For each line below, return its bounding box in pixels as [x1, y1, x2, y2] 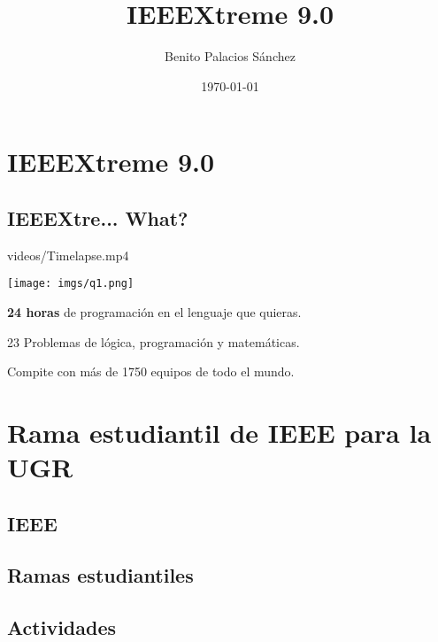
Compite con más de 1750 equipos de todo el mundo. [7, 362, 295, 381]
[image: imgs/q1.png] [7, 277, 134, 290]
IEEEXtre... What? [7, 204, 188, 231]
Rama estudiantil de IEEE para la [7, 414, 432, 450]
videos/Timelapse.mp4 [7, 245, 129, 264]
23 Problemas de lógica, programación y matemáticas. [7, 332, 300, 351]
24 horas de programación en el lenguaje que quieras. [7, 302, 302, 321]
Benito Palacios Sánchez [165, 47, 296, 66]
